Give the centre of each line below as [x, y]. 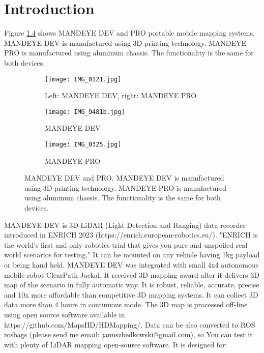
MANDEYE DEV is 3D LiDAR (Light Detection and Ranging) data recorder [125, 225]
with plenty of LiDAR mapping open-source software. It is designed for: [116, 344]
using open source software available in [65, 314]
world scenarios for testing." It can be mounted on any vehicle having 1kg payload [132, 255]
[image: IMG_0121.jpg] [83, 79]
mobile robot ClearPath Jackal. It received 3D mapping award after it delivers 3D [132, 274]
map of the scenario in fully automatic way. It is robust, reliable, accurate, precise [132, 285]
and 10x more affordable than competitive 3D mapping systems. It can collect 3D [131, 294]
